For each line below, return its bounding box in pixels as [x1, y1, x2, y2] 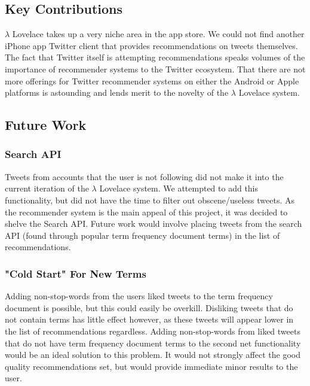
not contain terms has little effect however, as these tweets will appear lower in [5, 313, 294, 326]
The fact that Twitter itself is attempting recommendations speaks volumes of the [5, 51, 305, 63]
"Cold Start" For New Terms [5, 266, 146, 281]
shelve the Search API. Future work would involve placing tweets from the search [5, 217, 302, 230]
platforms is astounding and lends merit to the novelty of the [5, 86, 229, 99]
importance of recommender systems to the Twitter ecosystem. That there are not [5, 62, 306, 75]
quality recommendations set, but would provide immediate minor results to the [5, 360, 298, 372]
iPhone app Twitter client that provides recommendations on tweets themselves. [5, 39, 298, 51]
